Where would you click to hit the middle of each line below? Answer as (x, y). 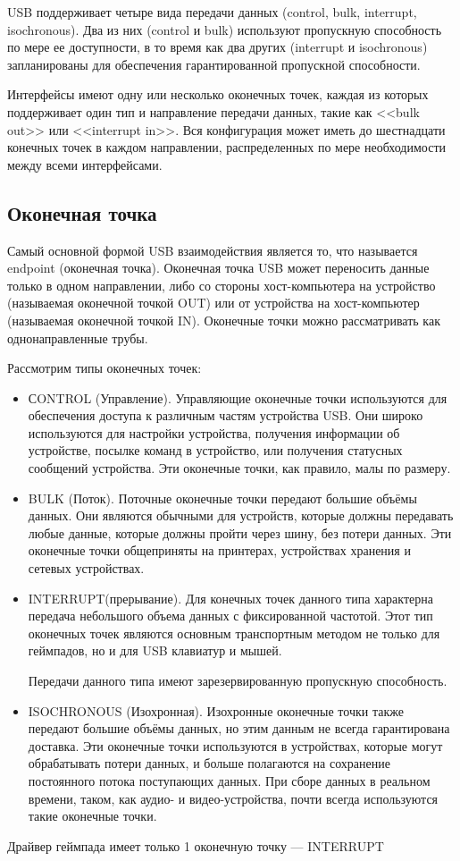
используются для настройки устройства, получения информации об (214, 432)
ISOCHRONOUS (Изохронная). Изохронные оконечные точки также (216, 710)
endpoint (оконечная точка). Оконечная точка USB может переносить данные (218, 268)
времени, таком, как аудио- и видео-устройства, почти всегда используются (233, 798)
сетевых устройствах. (86, 568)
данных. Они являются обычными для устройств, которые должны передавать (241, 515)
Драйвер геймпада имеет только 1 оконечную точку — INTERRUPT (196, 845)
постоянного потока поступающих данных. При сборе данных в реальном (229, 780)
